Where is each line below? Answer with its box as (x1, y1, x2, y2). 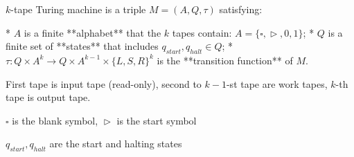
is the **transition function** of (157, 53, 293, 67)
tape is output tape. (6, 90, 91, 104)
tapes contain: (172, 25, 232, 39)
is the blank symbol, (12, 113, 98, 127)
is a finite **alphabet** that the (24, 25, 161, 39)
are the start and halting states (49, 136, 182, 151)
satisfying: (219, 2, 263, 16)
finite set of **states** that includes (6, 39, 159, 53)
